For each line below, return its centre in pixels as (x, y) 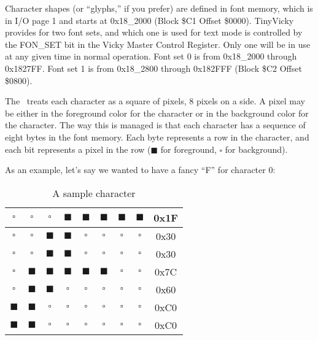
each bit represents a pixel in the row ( (78, 149)
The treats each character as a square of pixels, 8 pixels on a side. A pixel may (155, 101)
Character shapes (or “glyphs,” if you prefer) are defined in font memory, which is (159, 8)
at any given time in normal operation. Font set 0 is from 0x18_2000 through (151, 56)
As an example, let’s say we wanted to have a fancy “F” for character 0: (140, 170)
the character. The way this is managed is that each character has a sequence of (155, 125)
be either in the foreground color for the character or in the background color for (157, 113)
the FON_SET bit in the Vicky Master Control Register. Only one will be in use (158, 44)
